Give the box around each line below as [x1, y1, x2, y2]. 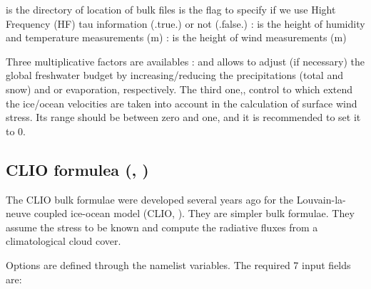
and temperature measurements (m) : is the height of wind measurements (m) [6, 30, 347, 45]
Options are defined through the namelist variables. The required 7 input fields [6, 257, 351, 272]
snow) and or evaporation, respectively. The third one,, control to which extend [6, 81, 353, 96]
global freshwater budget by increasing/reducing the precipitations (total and [6, 68, 343, 83]
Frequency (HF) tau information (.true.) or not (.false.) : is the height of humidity [6, 16, 365, 31]
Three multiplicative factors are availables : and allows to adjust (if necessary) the [6, 53, 365, 68]
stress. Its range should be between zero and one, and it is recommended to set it [6, 110, 361, 125]
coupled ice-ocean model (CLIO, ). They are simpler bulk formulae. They [34, 206, 355, 221]
